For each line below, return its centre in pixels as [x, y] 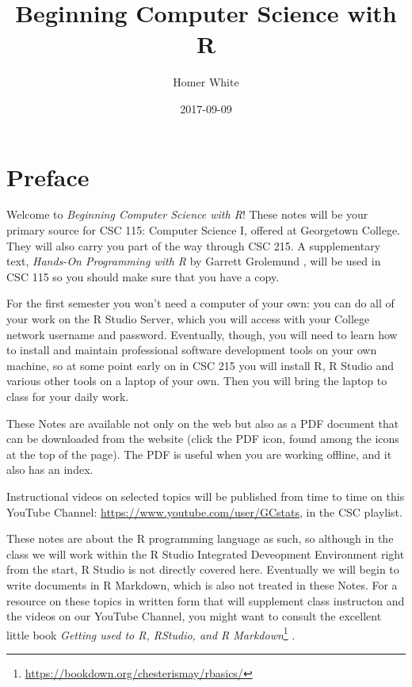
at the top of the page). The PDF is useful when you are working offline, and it [199, 454]
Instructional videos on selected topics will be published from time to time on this [206, 496]
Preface [48, 176]
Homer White [206, 82]
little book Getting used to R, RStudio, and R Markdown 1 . [151, 633]
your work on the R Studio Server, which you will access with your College [188, 319]
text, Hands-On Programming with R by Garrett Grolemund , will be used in [194, 261]
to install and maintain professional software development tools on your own [192, 350]
